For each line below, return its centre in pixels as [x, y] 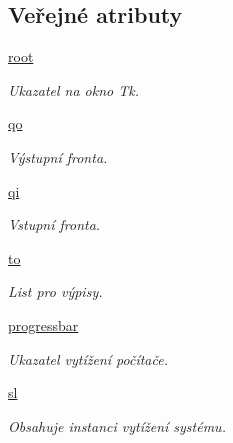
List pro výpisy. [55, 291]
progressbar [43, 324]
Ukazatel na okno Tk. [73, 89]
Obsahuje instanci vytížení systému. [117, 425]
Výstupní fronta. [58, 156]
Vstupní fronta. [54, 224]
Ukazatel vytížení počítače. [88, 358]
